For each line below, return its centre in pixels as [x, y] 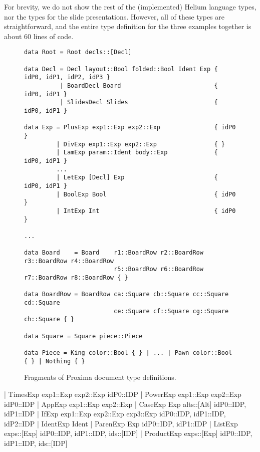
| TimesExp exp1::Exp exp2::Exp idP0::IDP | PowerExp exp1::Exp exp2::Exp [123, 394]
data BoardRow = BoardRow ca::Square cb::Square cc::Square [126, 294]
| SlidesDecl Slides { [139, 102]
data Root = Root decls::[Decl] [78, 52]
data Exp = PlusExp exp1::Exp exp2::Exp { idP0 [130, 128]
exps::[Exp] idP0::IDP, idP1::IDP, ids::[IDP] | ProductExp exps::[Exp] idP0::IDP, [128, 433]
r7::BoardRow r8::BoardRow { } [76, 278]
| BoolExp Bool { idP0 [146, 194]
